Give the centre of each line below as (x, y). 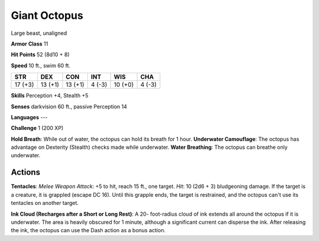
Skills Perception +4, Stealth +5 (50, 96)
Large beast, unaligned (39, 33)
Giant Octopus (47, 15)
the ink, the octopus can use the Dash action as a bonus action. (88, 230)
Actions (26, 172)
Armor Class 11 (30, 44)
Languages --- (29, 117)
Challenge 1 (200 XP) (37, 128)
